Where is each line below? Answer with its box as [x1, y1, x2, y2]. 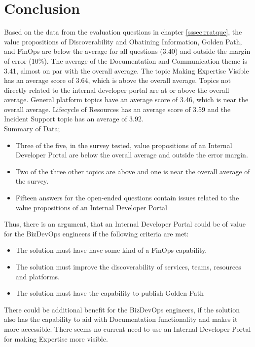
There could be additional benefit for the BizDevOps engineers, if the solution [4, 304, 240, 314]
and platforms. [15, 271, 60, 281]
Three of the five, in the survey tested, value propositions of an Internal [15, 140, 232, 150]
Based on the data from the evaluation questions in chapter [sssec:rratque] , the [4, 27, 242, 37]
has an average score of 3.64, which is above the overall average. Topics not [4, 75, 231, 85]
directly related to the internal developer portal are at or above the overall [4, 84, 229, 95]
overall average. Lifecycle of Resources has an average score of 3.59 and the [4, 104, 231, 114]
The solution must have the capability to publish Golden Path [15, 288, 204, 298]
